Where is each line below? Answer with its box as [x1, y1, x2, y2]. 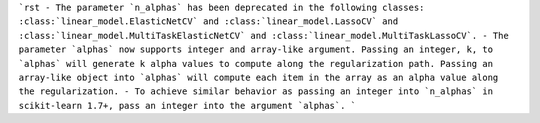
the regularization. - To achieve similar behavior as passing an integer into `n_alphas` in [18, 86, 494, 97]
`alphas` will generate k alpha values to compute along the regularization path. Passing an [18, 58, 494, 69]
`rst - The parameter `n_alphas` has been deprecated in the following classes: [18, 2, 425, 13]
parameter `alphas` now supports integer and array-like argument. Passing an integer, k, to [18, 44, 494, 55]
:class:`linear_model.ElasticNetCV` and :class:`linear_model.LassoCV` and [18, 16, 399, 27]
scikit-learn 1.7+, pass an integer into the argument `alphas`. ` [18, 100, 357, 111]
